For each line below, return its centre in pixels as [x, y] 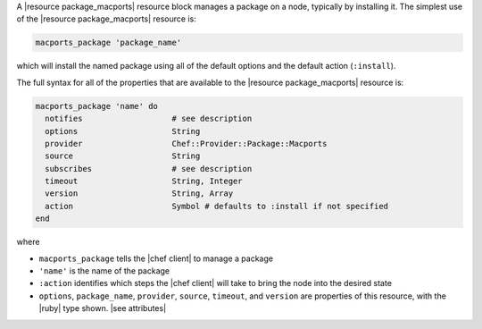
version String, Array [139, 194]
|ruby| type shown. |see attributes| [103, 308]
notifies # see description [149, 119]
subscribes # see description [149, 169]
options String [123, 131]
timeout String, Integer [144, 181]
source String [123, 156]
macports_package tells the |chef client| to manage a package [156, 258]
